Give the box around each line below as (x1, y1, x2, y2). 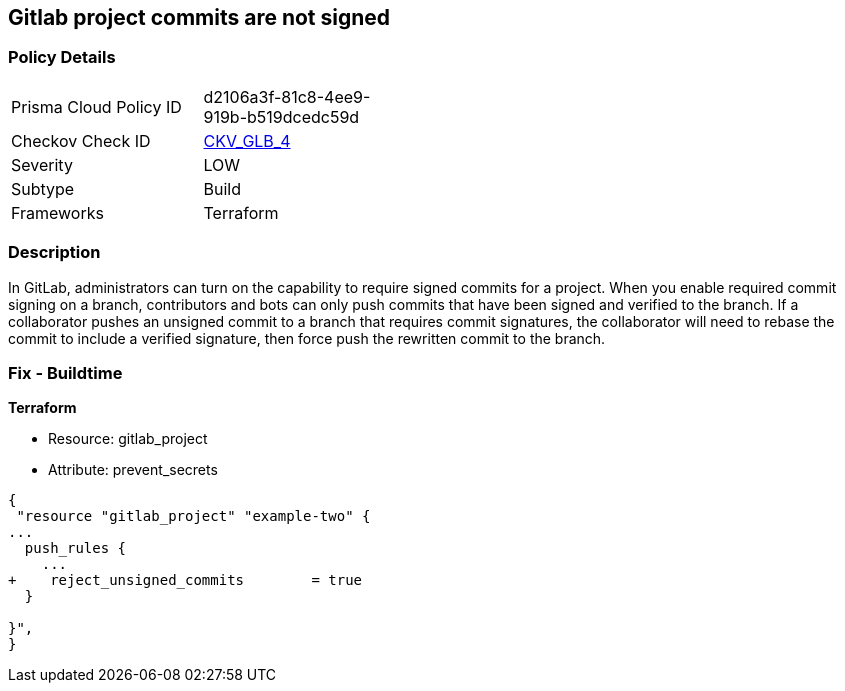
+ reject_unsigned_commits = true (8, 572, 363, 589)
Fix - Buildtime (8, 362, 123, 383)
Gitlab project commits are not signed (8, 5, 391, 30)
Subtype (11, 178, 75, 199)
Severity (11, 154, 73, 175)
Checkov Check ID (11, 130, 151, 151)
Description (8, 242, 101, 263)
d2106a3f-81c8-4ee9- (203, 86, 371, 107)
